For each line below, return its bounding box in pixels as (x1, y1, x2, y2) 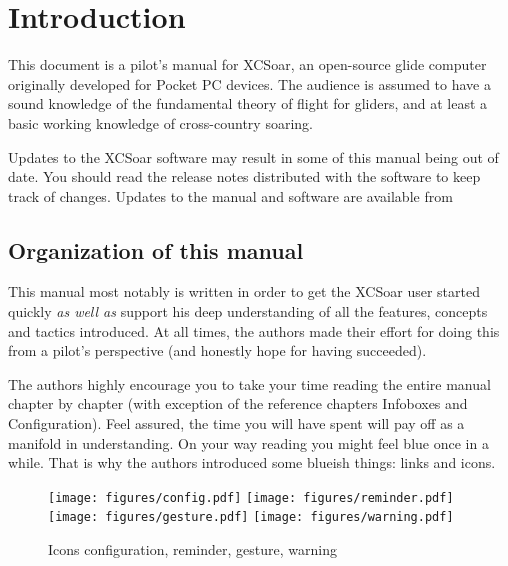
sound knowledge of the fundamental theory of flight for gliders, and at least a (8, 93, 488, 114)
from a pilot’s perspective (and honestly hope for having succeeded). (8, 340, 427, 361)
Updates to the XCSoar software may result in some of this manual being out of (8, 146, 499, 167)
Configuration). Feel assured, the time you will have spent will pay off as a (8, 413, 465, 434)
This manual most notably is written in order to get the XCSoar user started (8, 281, 480, 302)
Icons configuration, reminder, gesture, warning (48, 539, 337, 560)
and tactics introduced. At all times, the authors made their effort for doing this (8, 320, 500, 341)
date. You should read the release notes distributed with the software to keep (8, 166, 481, 187)
